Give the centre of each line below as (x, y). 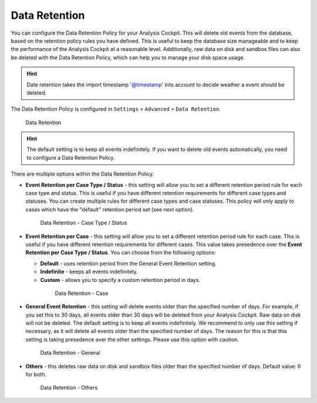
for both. (36, 375)
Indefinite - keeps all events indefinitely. (89, 272)
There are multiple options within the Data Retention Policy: (82, 174)
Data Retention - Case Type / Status (84, 223)
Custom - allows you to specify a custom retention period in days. (120, 280)
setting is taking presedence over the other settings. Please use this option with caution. (132, 339)
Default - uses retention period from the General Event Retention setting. (128, 263)
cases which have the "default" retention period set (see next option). (110, 209)
